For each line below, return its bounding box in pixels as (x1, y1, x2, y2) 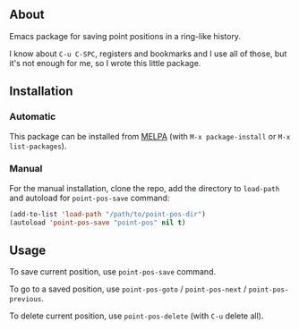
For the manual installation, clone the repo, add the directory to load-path (9, 182, 280, 193)
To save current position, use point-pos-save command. (9, 267, 217, 277)
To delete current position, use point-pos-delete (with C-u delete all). (9, 310, 264, 321)
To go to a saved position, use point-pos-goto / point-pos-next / (9, 283, 247, 294)
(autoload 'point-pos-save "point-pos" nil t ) (9, 218, 186, 227)
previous (9, 295, 42, 304)
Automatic (9, 111, 56, 123)
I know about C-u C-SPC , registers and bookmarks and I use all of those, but (9, 48, 287, 59)
